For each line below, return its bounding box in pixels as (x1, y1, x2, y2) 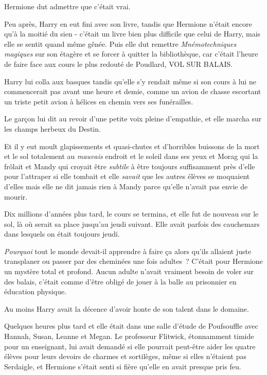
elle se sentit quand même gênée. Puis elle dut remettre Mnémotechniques (4, 38, 237, 49)
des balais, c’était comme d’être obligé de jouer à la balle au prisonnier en (4, 276, 237, 287)
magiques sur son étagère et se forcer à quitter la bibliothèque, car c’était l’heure (4, 48, 258, 59)
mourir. (4, 191, 28, 202)
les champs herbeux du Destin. (4, 123, 101, 134)
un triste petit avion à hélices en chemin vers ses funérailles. (4, 96, 193, 106)
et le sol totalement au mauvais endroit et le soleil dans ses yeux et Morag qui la (4, 151, 258, 162)
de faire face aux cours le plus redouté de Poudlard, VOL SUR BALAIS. (4, 58, 233, 69)
